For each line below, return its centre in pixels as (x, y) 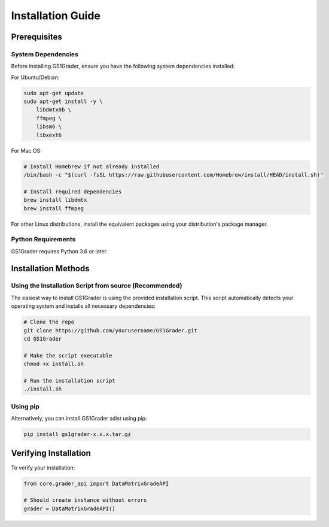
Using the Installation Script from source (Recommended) (97, 286)
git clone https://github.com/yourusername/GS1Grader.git (110, 330)
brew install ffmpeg (54, 208)
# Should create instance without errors (85, 500)
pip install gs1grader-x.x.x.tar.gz (77, 434)
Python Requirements (43, 240)
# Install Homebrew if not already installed (92, 166)
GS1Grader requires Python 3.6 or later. (59, 251)
